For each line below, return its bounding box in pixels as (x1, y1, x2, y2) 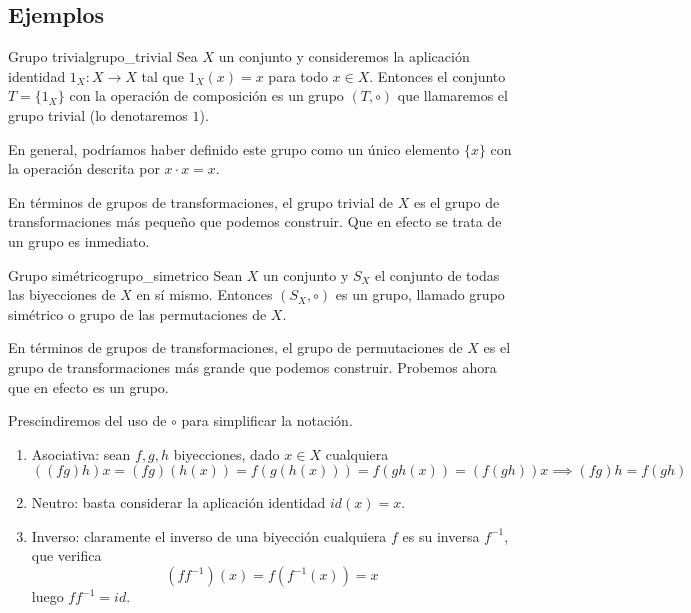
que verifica (31, 545, 102, 566)
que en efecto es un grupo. (8, 376, 169, 397)
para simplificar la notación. (181, 410, 353, 431)
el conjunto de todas (375, 264, 500, 285)
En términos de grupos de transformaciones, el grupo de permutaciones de (8, 337, 463, 358)
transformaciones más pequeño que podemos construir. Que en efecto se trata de (8, 211, 502, 232)
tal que (141, 65, 184, 86)
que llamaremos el (397, 85, 508, 106)
